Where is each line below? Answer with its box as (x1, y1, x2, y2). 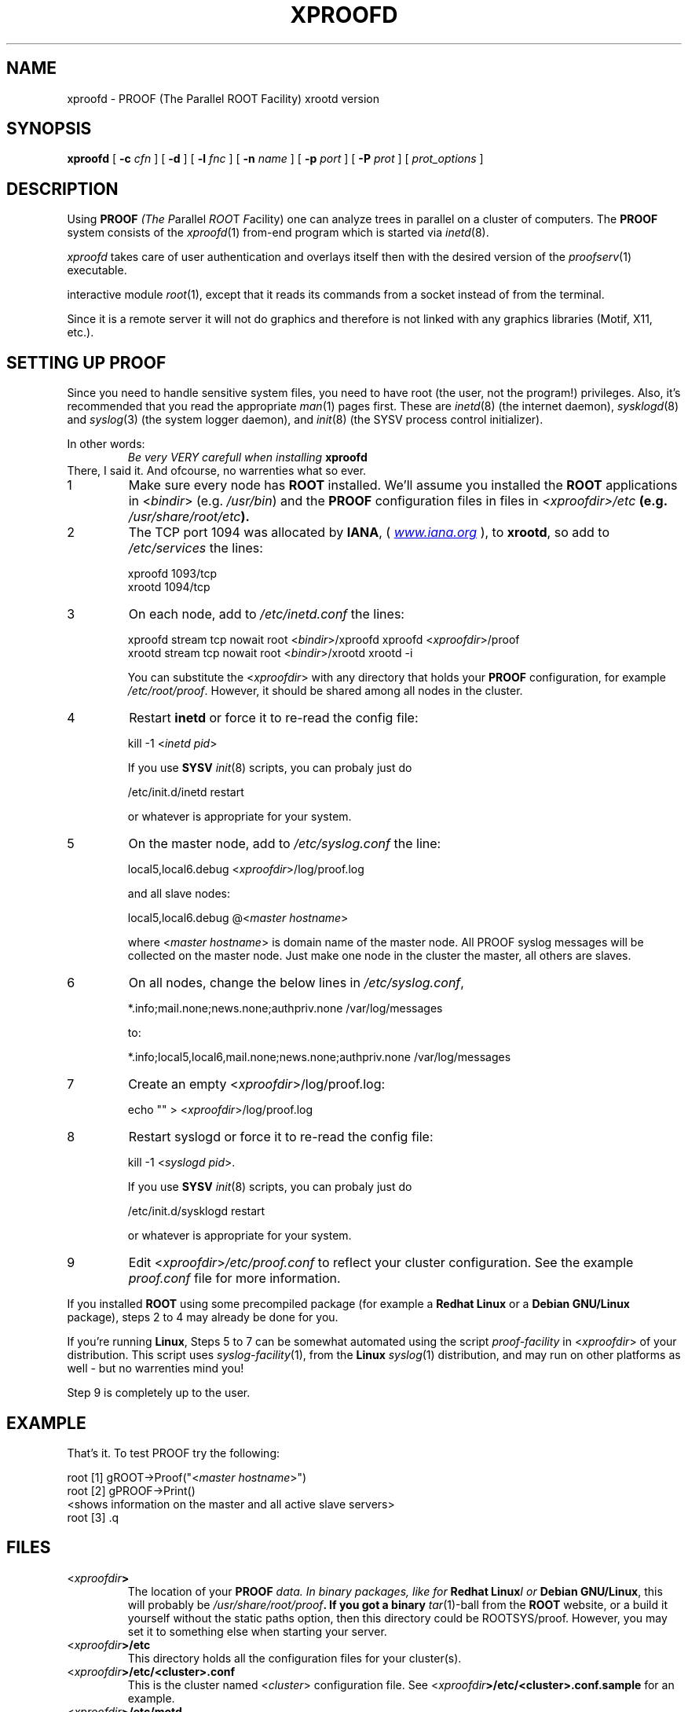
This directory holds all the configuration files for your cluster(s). (127, 1651, 462, 1665)
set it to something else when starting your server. (127, 1624, 387, 1638)
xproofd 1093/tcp (127, 567, 218, 581)
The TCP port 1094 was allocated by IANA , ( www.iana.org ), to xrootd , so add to (128, 524, 609, 541)
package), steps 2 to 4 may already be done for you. (67, 1310, 339, 1324)
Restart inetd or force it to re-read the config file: (129, 710, 419, 726)
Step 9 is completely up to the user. (67, 1386, 251, 1400)
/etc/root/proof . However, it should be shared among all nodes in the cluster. (127, 684, 523, 698)
